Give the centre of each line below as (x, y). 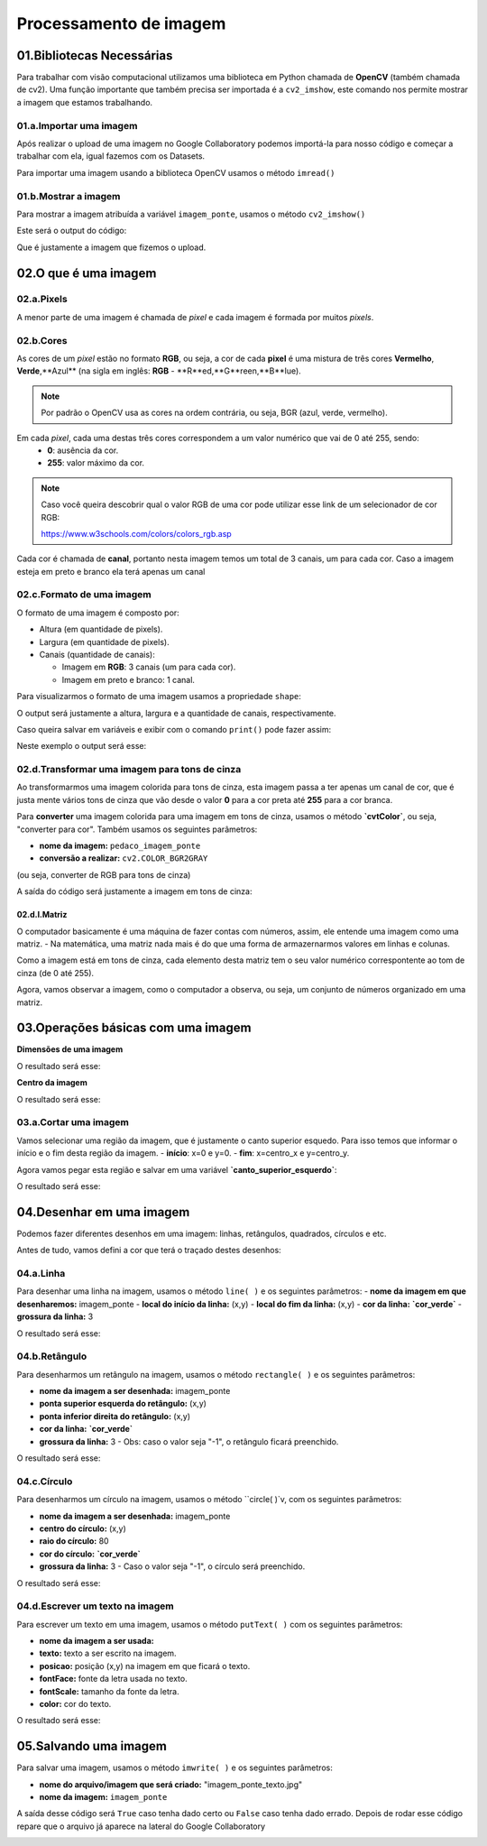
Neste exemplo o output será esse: (82, 746)
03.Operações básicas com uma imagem (134, 1028)
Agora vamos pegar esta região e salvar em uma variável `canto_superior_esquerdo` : (177, 1169)
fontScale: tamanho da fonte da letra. (109, 1691)
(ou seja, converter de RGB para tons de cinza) (104, 874)
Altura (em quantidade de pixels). (101, 629)
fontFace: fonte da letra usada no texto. (114, 1679)
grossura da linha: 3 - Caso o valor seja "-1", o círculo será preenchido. (172, 1566)
